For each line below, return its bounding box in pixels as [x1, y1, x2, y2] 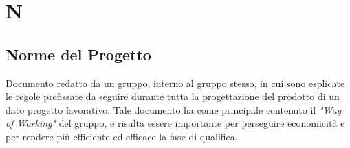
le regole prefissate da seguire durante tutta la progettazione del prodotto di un [6, 89, 340, 103]
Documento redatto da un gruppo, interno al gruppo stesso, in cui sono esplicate [6, 75, 345, 90]
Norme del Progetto [6, 43, 151, 64]
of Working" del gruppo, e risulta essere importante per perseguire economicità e [6, 116, 345, 130]
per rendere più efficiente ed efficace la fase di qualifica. [6, 129, 238, 143]
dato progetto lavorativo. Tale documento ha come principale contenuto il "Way [6, 102, 342, 116]
